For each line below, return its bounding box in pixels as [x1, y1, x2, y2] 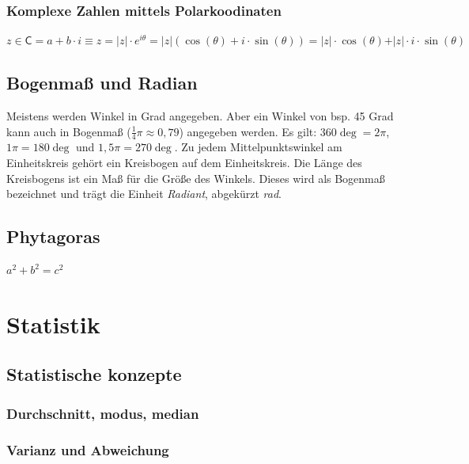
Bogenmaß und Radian [6, 70, 198, 95]
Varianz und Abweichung [6, 439, 169, 459]
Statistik [6, 307, 100, 340]
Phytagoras [6, 224, 100, 249]
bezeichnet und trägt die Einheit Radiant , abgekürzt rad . [6, 185, 282, 202]
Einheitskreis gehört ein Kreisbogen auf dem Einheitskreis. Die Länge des [6, 154, 362, 171]
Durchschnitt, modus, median [6, 403, 199, 423]
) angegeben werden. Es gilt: [179, 123, 317, 139]
